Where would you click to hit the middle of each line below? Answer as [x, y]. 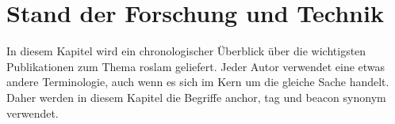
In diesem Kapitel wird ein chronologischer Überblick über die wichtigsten [186, 51]
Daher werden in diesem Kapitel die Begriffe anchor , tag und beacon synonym [196, 97]
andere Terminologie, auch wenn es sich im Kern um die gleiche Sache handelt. [198, 82]
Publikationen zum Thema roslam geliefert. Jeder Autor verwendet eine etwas [196, 66]
